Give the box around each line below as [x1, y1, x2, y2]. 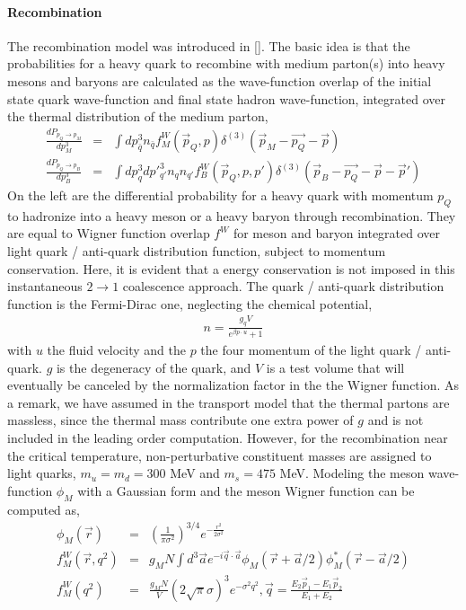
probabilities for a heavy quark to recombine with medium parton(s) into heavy [7, 54, 445, 73]
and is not [367, 411, 424, 429]
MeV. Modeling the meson [279, 464, 425, 482]
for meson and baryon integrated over [233, 224, 441, 243]
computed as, [7, 499, 80, 518]
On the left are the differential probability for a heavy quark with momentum [7, 186, 434, 205]
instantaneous [7, 277, 83, 296]
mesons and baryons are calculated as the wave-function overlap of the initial [7, 71, 432, 90]
